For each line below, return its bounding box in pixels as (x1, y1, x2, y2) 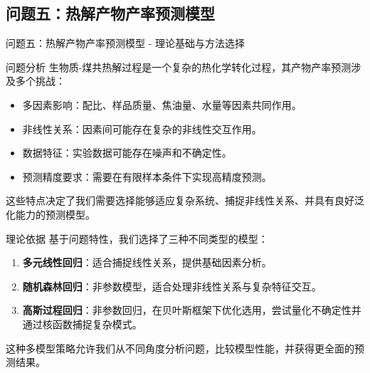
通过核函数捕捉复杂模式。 (22, 316, 142, 331)
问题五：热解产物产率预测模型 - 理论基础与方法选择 (6, 36, 245, 51)
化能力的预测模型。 (6, 206, 95, 221)
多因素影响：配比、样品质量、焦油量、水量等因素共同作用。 (22, 97, 302, 112)
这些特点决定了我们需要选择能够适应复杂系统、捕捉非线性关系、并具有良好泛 (6, 193, 364, 208)
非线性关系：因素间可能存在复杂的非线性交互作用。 (22, 121, 262, 136)
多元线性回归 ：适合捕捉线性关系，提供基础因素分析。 (22, 255, 272, 270)
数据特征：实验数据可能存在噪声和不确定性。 (22, 145, 232, 160)
